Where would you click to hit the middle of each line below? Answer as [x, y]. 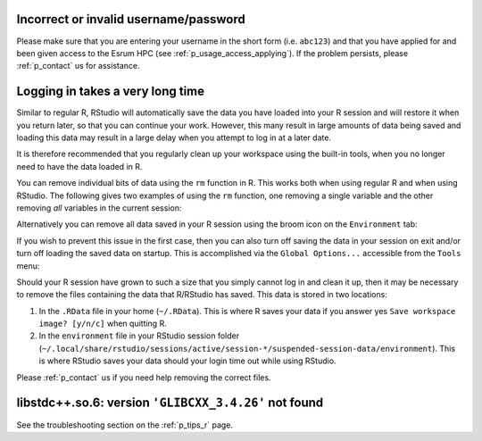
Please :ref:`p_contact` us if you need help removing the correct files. [144, 377]
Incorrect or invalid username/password [131, 19]
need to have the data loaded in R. [79, 166]
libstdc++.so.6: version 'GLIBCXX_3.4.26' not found [170, 403]
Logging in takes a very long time [111, 92]
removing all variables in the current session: [99, 208]
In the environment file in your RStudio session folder [139, 336]
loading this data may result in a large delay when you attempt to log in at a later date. [174, 137]
